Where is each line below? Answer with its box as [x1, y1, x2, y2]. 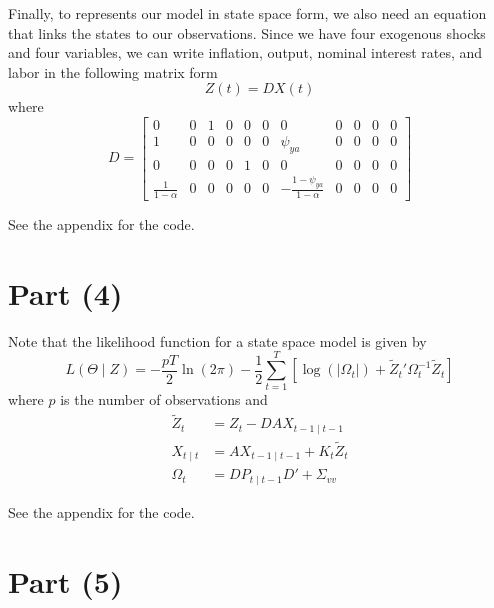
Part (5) [8, 560, 123, 601]
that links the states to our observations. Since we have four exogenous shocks [8, 22, 486, 43]
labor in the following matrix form [8, 61, 218, 82]
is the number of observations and [60, 389, 268, 410]
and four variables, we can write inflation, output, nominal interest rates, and [8, 42, 483, 63]
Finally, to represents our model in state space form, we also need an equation [8, 3, 487, 23]
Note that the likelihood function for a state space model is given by [8, 330, 427, 351]
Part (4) [8, 272, 123, 313]
